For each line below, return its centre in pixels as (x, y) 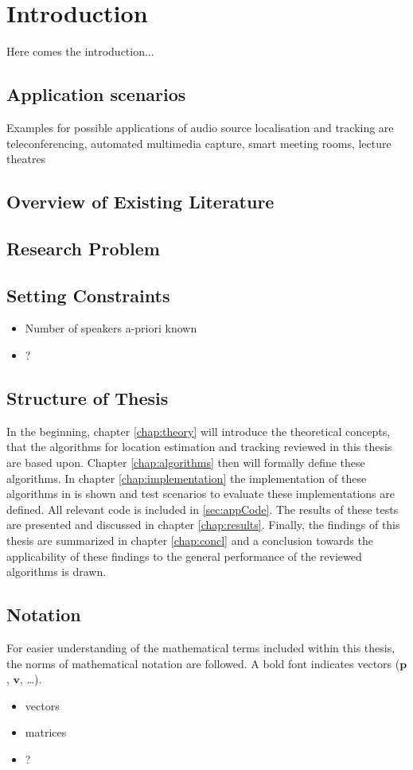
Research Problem (83, 248)
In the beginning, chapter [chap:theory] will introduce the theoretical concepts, (199, 431)
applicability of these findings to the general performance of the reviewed (184, 556)
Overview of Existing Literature (140, 202)
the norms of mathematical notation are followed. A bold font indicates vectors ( (203, 663)
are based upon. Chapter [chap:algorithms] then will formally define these (186, 463)
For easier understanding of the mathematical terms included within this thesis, (201, 647)
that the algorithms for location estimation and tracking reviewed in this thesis (199, 447)
